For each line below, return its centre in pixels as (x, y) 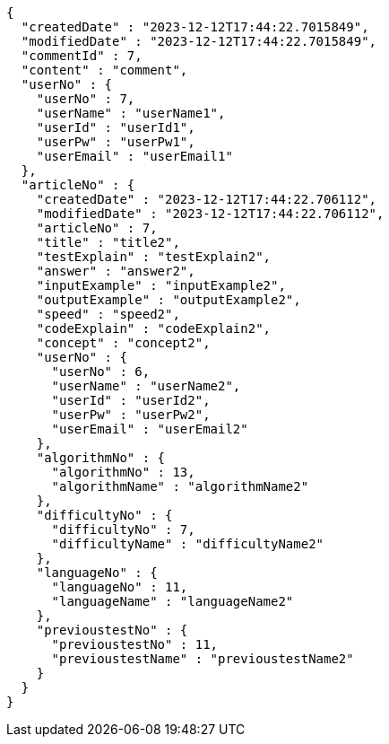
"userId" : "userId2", (131, 400)
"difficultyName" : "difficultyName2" (188, 544)
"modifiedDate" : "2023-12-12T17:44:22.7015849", (199, 41)
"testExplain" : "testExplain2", (154, 257)
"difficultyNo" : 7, (123, 530)
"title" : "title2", (108, 242)
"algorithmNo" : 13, (123, 472)
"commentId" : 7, (82, 56)
